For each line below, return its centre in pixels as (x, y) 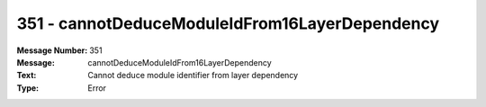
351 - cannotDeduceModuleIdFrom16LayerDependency (228, 23)
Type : (28, 88)
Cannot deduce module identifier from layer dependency (193, 76)
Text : (27, 76)
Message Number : (52, 50)
